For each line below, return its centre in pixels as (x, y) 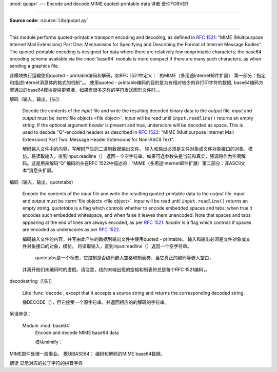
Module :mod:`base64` (46, 325)
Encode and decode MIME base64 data (77, 333)
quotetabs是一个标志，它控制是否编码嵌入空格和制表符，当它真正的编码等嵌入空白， (124, 258)
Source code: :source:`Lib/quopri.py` (49, 20)
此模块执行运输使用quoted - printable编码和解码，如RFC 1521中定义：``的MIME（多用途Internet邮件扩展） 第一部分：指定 (138, 75)
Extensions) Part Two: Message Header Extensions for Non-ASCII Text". (98, 139)
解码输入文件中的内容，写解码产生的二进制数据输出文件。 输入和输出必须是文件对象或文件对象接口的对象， (135, 149)
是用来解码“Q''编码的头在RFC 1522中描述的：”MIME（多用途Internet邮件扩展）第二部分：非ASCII (138, 163)
